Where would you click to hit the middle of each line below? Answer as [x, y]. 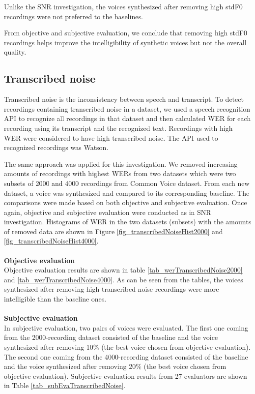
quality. [15, 52]
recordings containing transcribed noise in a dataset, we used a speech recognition [127, 108]
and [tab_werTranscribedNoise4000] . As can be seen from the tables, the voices [124, 279]
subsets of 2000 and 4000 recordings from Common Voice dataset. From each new [127, 183]
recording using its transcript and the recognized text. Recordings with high [118, 128]
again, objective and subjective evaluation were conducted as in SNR [108, 212]
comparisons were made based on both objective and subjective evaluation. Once [126, 202]
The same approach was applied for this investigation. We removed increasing [121, 164]
